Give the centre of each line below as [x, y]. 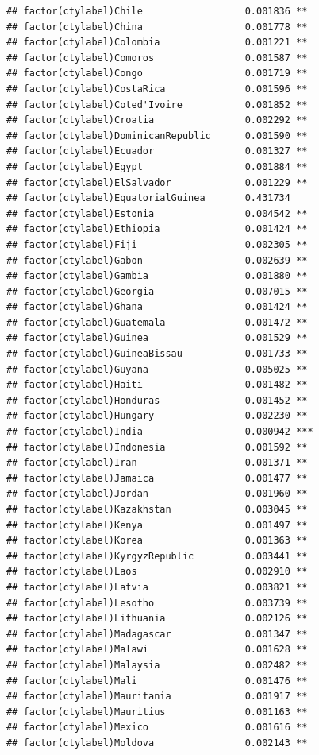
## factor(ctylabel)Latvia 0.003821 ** [157, 587]
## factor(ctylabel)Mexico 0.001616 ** [157, 728]
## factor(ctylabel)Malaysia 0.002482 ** [157, 665]
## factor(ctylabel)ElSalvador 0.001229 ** [157, 182]
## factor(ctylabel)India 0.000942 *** [160, 432]
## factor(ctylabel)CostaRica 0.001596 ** [157, 89]
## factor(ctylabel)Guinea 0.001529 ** [157, 338]
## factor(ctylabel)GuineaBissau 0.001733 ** [157, 354]
